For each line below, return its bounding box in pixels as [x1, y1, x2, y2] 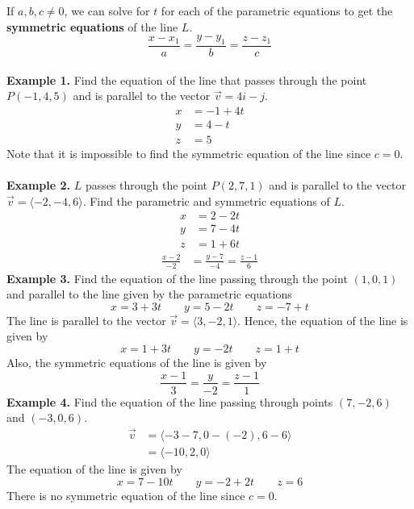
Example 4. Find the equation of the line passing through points [6, 393, 333, 410]
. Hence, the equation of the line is [237, 311, 408, 328]
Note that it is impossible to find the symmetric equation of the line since [6, 144, 371, 161]
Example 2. [6, 177, 70, 194]
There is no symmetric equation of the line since [6, 486, 245, 503]
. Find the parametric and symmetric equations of [82, 192, 330, 209]
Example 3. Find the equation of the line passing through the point [6, 269, 348, 286]
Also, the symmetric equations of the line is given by [6, 353, 267, 370]
